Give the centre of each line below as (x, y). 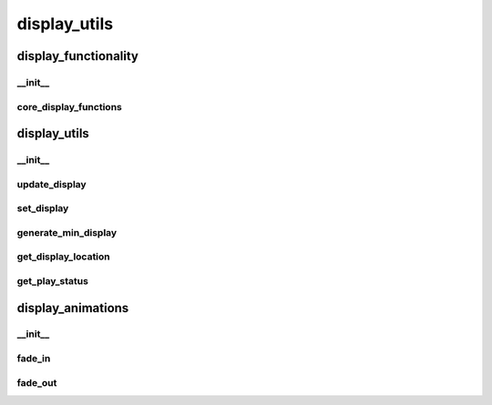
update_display (51, 184)
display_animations (73, 308)
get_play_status (52, 280)
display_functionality (77, 56)
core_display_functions (69, 106)
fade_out (37, 382)
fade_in (34, 359)
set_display (43, 208)
